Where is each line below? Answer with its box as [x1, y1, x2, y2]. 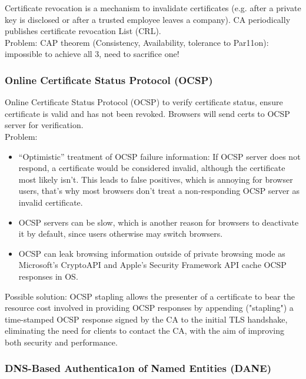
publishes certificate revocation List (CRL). [5, 25, 161, 37]
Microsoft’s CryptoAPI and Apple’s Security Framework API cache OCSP [18, 259, 287, 271]
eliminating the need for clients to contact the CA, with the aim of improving [5, 324, 284, 337]
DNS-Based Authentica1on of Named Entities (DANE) [5, 361, 272, 375]
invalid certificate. [18, 196, 83, 208]
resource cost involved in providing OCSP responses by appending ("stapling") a [5, 301, 294, 314]
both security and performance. [5, 336, 118, 348]
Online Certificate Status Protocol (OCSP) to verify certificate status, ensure [5, 96, 283, 108]
